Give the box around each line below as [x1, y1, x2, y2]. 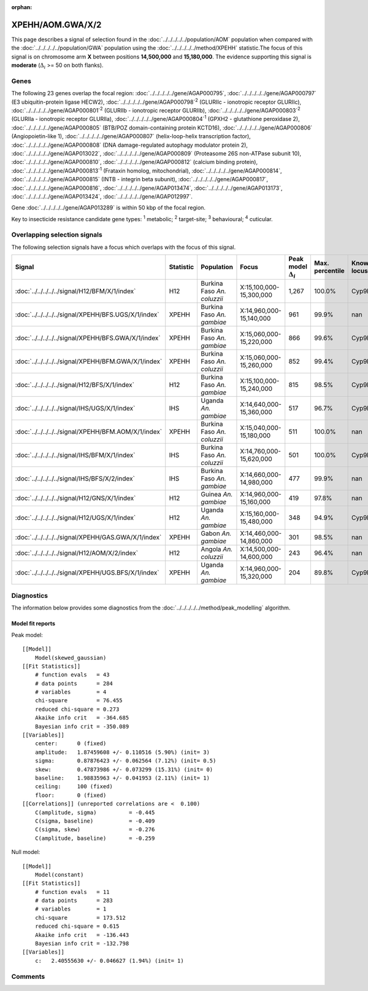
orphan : [11, 4, 33, 10]
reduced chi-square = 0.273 [34, 705, 120, 713]
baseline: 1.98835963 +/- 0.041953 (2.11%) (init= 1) [34, 775, 210, 781]
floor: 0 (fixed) [34, 791, 107, 799]
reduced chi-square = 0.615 [34, 923, 120, 930]
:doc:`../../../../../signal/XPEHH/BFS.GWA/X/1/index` [15, 334, 161, 342]
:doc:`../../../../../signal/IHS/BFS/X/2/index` [15, 474, 135, 482]
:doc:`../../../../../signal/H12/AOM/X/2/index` [15, 549, 138, 557]
